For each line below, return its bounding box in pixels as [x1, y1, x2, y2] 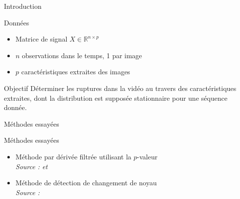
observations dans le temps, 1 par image [22, 50, 142, 60]
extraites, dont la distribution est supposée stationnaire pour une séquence [4, 92, 228, 103]
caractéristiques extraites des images [21, 66, 130, 77]
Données [4, 17, 29, 27]
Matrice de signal [15, 34, 68, 44]
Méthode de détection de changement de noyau [15, 177, 157, 188]
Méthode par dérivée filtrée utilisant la [15, 151, 132, 161]
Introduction [4, 1, 42, 11]
